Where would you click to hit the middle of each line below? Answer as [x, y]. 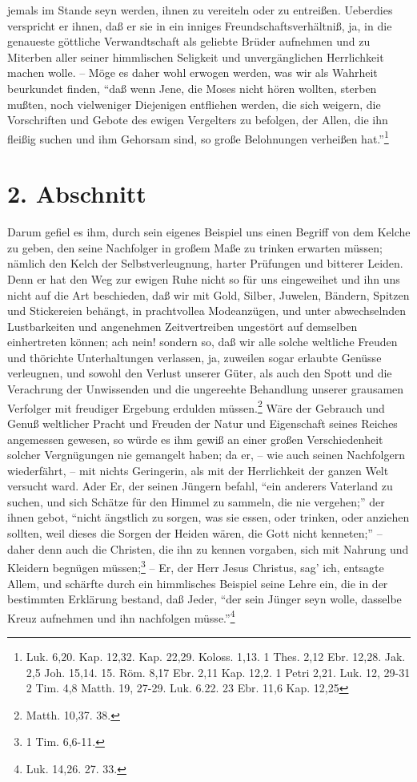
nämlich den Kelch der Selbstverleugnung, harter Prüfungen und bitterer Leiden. [205, 263]
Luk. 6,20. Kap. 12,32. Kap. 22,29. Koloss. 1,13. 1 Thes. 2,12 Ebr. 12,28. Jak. [216, 656]
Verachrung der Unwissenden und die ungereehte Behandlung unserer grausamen [206, 389]
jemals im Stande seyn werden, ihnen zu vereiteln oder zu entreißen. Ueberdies [200, 10]
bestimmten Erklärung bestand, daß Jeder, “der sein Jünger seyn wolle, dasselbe [204, 599]
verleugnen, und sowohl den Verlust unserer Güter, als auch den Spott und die [200, 373]
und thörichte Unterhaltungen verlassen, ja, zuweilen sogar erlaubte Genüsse [194, 357]
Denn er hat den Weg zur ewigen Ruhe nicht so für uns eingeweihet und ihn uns [204, 278]
